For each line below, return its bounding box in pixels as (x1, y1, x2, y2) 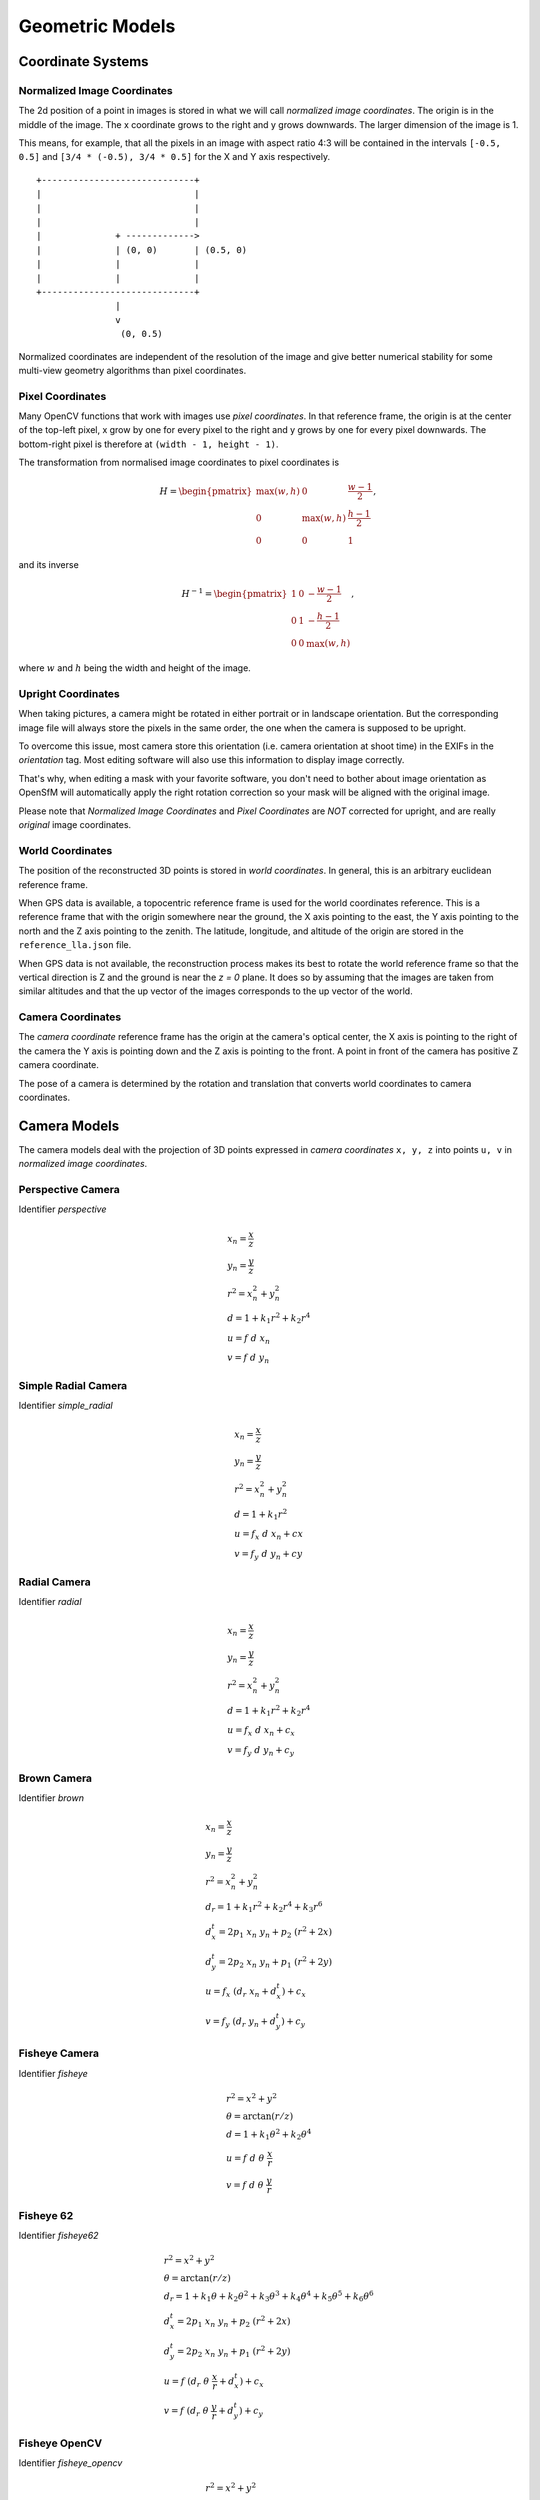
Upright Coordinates (18, 686, 120, 700)
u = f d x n (226, 1332, 270, 1346)
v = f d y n (226, 1352, 270, 1366)
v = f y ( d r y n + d (205, 2015, 277, 2029)
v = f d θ (225, 2179, 264, 2190)
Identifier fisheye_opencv (18, 2456, 123, 2469)
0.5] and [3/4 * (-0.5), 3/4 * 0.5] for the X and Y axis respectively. (18, 151, 330, 163)
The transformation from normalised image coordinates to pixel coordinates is (18, 456, 340, 469)
